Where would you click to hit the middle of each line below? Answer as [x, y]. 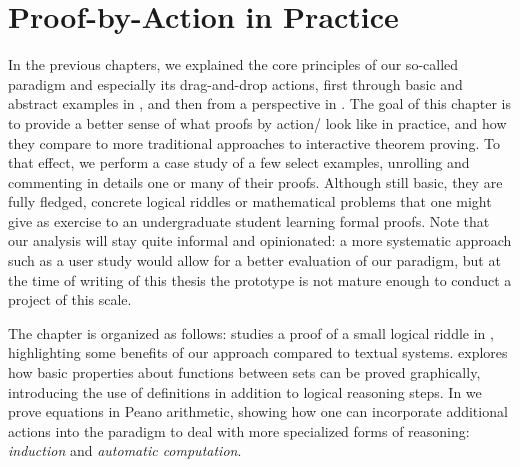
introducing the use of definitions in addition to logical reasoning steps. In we [245, 391]
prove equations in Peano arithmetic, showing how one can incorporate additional [258, 411]
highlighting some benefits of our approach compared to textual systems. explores [258, 352]
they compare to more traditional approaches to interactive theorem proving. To [254, 142]
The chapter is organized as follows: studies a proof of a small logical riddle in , [251, 332]
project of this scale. [70, 299]
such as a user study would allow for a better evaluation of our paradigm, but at [254, 260]
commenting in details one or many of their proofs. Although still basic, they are [255, 181]
